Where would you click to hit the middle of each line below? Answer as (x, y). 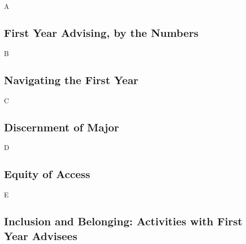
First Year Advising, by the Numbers (101, 32)
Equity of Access (47, 174)
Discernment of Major (62, 127)
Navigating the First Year (71, 79)
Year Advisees (41, 235)
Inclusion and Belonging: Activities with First (123, 221)
